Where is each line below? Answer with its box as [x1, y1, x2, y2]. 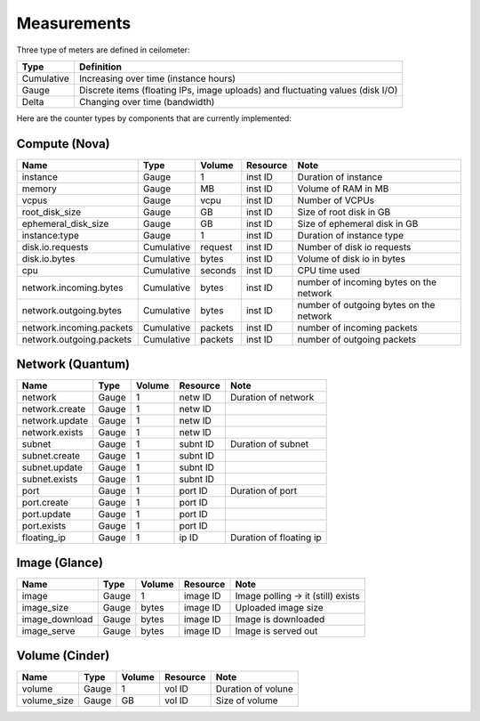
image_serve [21, 624, 76, 636]
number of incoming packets [297, 321, 418, 334]
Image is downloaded [235, 612, 325, 625]
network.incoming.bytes [21, 281, 124, 294]
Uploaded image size [235, 601, 324, 613]
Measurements [16, 13, 132, 33]
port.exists [21, 520, 67, 532]
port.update [21, 508, 71, 521]
